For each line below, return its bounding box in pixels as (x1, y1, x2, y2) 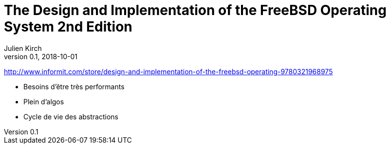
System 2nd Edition (4, 18, 132, 35)
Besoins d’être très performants (23, 82, 125, 91)
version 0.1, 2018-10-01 (4, 52, 78, 61)
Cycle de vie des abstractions (23, 112, 118, 121)
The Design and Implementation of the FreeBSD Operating (4, 2, 387, 18)
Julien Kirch (4, 44, 42, 52)
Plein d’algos (23, 97, 64, 106)
